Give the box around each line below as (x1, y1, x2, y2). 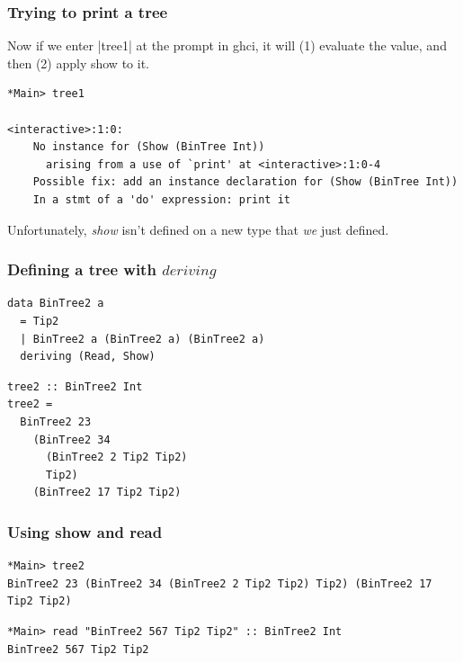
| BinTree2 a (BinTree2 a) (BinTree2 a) (20, 332, 265, 345)
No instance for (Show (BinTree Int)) (32, 140, 265, 154)
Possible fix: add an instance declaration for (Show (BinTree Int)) (32, 175, 459, 189)
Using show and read (7, 520, 163, 542)
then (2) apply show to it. (7, 53, 149, 72)
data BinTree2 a (7, 297, 104, 310)
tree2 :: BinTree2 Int (7, 380, 143, 393)
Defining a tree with (7, 258, 156, 281)
